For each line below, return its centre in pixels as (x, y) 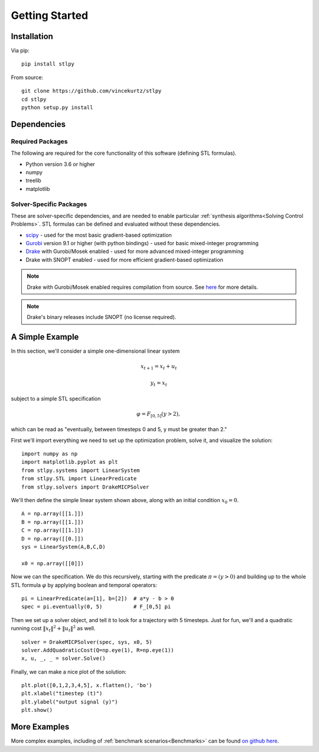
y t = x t (159, 384)
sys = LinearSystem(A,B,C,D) (64, 547)
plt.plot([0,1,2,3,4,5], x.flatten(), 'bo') (87, 686)
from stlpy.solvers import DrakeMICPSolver (85, 487)
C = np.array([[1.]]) (53, 530)
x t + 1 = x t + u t (159, 367)
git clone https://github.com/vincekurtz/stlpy (92, 91)
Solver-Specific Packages (49, 204)
